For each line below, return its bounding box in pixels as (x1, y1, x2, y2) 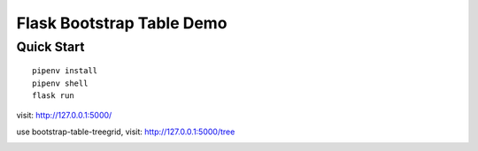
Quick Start (16, 39, 85, 55)
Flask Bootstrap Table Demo (16, 13, 227, 33)
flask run (32, 90, 74, 101)
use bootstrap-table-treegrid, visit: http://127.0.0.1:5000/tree (16, 126, 235, 137)
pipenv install (32, 66, 98, 76)
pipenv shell (32, 78, 89, 88)
